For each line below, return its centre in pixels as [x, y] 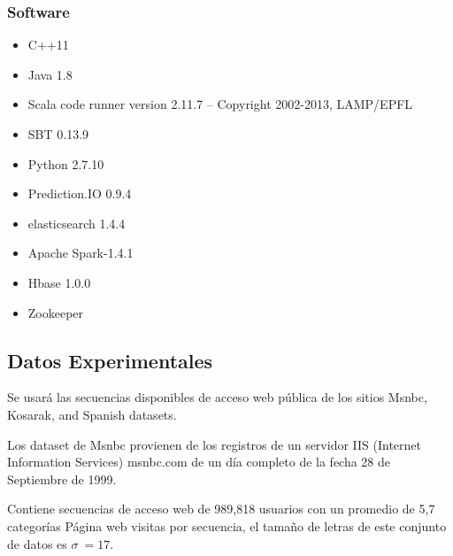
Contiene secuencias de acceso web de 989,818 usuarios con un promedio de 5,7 [221, 509]
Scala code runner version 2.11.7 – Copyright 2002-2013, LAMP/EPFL [220, 104]
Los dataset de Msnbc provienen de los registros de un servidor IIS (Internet [215, 444]
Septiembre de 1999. [62, 479]
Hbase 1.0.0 [59, 282]
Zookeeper [56, 312]
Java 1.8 [50, 74]
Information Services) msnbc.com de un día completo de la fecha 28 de [199, 462]
